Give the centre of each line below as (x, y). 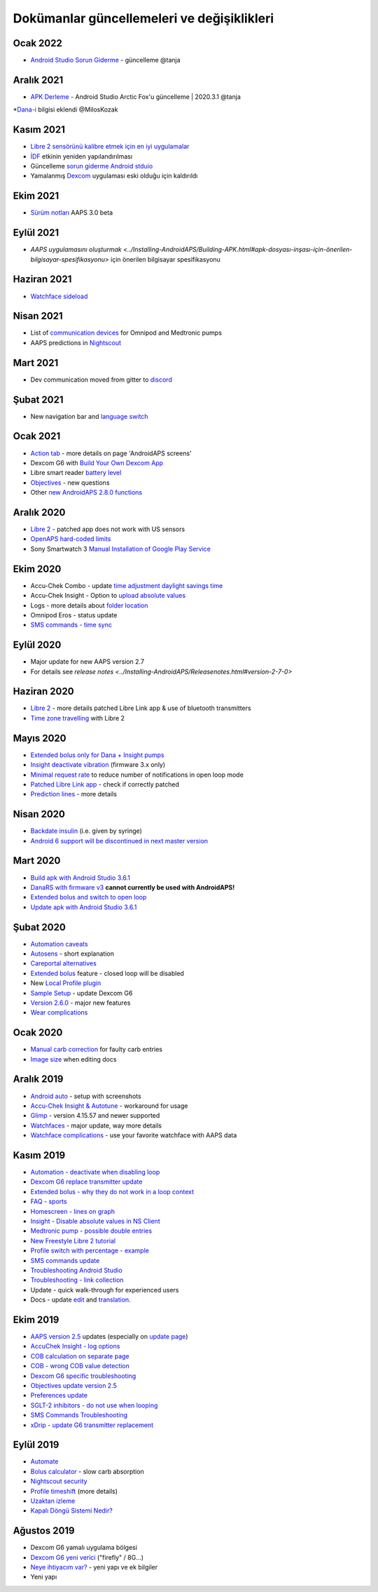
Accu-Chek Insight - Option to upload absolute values (108, 596)
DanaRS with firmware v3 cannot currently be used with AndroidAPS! (133, 887)
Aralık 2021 (38, 80)
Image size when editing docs (73, 1059)
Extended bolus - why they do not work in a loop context (112, 1191)
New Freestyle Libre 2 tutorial (73, 1240)
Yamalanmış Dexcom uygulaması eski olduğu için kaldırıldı (114, 176)
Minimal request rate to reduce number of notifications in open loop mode (137, 775)
